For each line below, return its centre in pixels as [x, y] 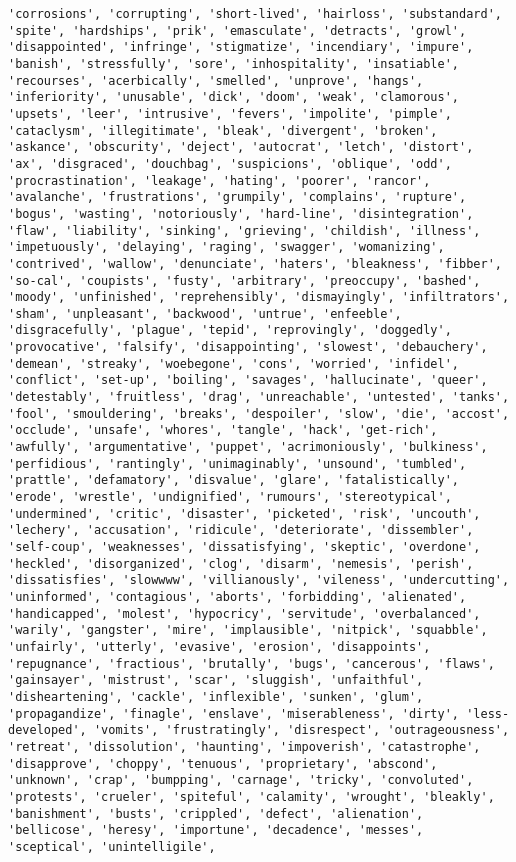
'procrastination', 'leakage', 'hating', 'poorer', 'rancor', [219, 180]
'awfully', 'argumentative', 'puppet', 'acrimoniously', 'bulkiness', [248, 447]
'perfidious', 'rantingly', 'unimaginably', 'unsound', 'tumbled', [237, 463]
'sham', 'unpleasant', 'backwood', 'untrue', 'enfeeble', [205, 313]
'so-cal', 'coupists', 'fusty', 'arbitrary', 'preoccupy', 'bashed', [244, 280]
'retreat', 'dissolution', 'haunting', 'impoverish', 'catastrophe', [244, 746]
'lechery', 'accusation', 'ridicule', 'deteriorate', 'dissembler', [241, 530]
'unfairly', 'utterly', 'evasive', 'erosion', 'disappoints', [219, 646]
